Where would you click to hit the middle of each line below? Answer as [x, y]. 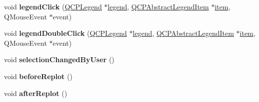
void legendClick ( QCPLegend [53, 6]
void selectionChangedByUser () [59, 59]
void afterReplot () [36, 93]
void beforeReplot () [38, 76]
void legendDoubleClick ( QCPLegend [65, 33]
